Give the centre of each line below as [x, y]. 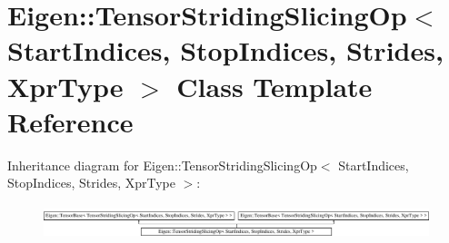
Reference [70, 121]
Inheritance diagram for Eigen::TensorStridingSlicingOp [162, 165]
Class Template [274, 86]
